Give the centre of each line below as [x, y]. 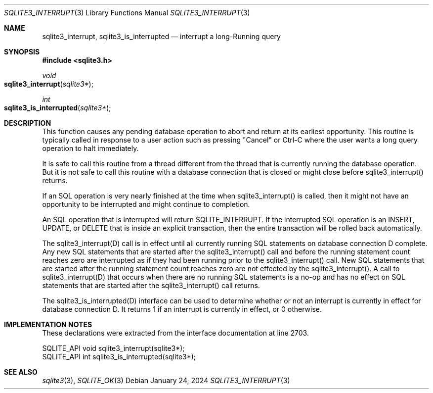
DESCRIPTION [28, 123]
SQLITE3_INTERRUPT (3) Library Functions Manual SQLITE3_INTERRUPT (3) [127, 13]
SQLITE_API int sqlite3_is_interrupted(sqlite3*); [119, 357]
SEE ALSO [21, 372]
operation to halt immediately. [90, 148]
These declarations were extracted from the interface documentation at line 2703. [175, 333]
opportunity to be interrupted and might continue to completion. [146, 204]
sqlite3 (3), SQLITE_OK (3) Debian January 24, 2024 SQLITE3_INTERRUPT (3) [166, 380]
